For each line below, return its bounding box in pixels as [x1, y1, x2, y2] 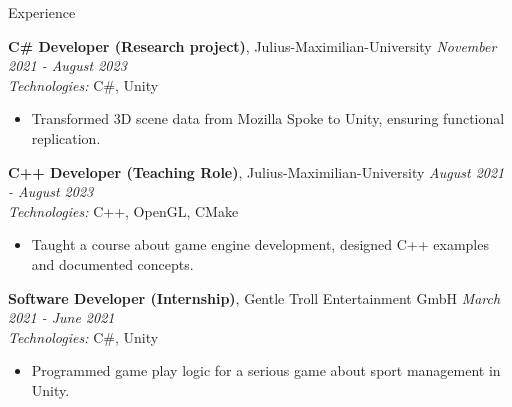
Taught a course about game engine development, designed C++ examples [31, 234, 489, 255]
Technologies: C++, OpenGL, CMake [8, 200, 239, 221]
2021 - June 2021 [8, 307, 115, 328]
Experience [8, 2, 76, 22]
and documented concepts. [31, 253, 194, 274]
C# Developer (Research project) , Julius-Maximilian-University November [8, 35, 497, 56]
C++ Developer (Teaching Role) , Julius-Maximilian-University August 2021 [8, 161, 505, 182]
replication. [31, 127, 101, 148]
